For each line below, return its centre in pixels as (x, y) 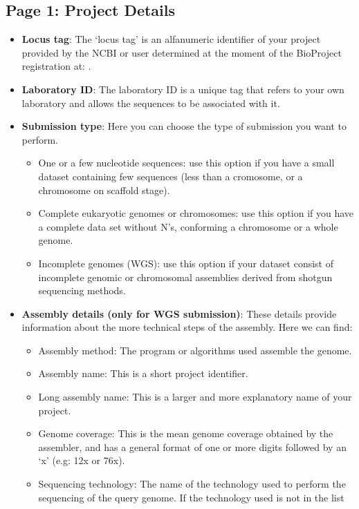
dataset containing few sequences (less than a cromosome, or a (171, 176)
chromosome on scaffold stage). (104, 190)
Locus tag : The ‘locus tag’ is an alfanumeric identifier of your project (171, 39)
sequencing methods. (82, 290)
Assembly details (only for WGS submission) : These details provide (179, 313)
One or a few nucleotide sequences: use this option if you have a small (186, 163)
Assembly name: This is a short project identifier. (143, 373)
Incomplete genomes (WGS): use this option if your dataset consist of (186, 263)
